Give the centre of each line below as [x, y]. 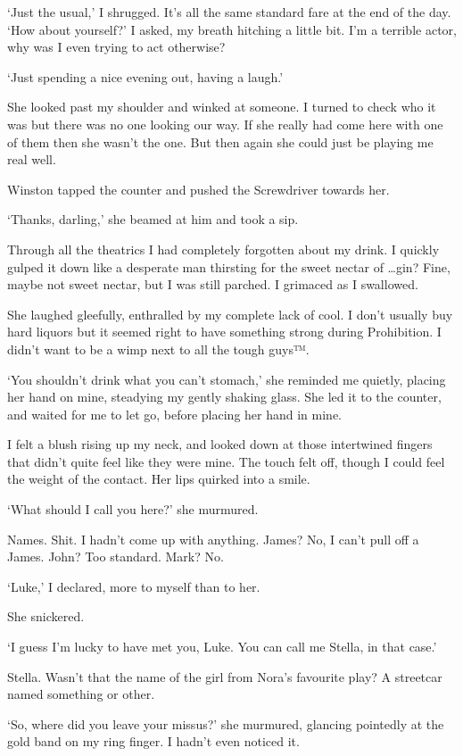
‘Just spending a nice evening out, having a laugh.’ [145, 76]
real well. [32, 159]
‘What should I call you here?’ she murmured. [133, 509]
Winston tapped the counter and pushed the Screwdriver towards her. [198, 189]
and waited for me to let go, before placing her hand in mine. [175, 414]
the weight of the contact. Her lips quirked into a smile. [159, 479]
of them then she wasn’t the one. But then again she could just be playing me [220, 141]
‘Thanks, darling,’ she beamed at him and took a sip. [153, 219]
